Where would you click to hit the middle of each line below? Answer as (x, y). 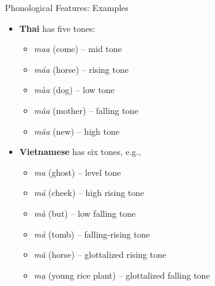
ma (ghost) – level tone (77, 172)
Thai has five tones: (57, 28)
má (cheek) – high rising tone (89, 193)
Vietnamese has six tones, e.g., (80, 152)
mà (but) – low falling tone (85, 213)
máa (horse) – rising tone (81, 69)
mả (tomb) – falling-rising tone (92, 234)
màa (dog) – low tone (74, 90)
